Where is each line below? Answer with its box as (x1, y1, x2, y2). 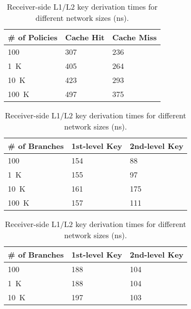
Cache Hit (65, 32, 105, 43)
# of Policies (8, 32, 58, 43)
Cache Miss (112, 32, 157, 43)
